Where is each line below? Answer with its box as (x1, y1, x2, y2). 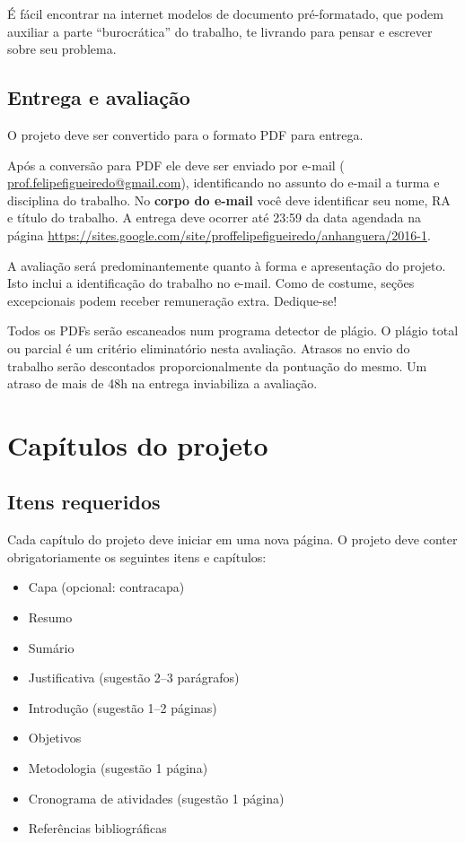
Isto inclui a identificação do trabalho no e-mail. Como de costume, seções (7, 274, 415, 292)
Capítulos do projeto (7, 426, 268, 463)
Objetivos (28, 728, 82, 747)
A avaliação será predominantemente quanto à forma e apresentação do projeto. (7, 256, 446, 274)
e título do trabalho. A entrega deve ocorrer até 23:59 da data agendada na (7, 208, 422, 227)
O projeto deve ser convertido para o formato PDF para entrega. (7, 125, 364, 143)
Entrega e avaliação (7, 83, 190, 111)
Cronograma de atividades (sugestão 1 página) (28, 788, 285, 807)
